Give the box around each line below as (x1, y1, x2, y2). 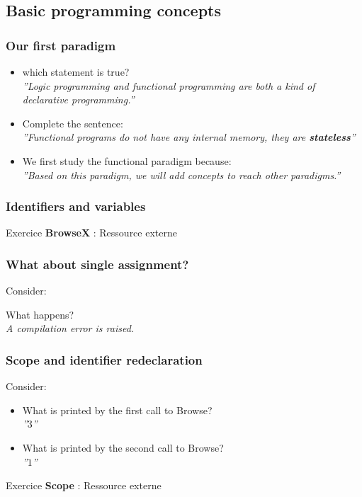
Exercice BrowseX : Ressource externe (6, 225, 177, 240)
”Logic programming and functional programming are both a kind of (22, 78, 315, 93)
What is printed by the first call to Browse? (22, 402, 213, 417)
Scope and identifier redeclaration (6, 350, 203, 368)
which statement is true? (22, 64, 130, 79)
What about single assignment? (6, 255, 189, 273)
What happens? (6, 307, 74, 321)
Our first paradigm (6, 36, 116, 54)
